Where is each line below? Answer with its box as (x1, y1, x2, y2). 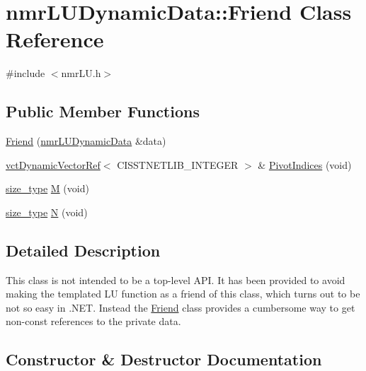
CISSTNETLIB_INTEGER (117, 157, 239, 172)
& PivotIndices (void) (258, 157, 352, 172)
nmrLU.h (61, 66, 101, 81)
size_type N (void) (6, 204, 88, 219)
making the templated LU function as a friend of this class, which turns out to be (6, 286, 360, 301)
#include (6, 66, 45, 81)
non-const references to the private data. (6, 314, 181, 329)
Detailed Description (6, 239, 161, 261)
